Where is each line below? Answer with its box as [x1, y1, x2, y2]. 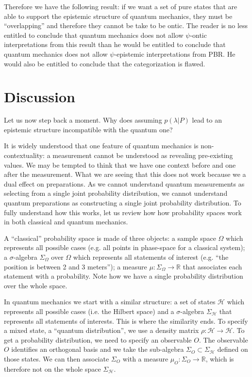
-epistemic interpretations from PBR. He [114, 48, 235, 59]
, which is [205, 353, 234, 363]
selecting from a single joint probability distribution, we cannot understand [4, 188, 228, 198]
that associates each [183, 261, 242, 271]
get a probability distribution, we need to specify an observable [4, 334, 192, 345]
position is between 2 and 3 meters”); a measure [4, 261, 147, 271]
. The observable [199, 334, 248, 345]
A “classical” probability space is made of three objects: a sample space [4, 233, 216, 243]
